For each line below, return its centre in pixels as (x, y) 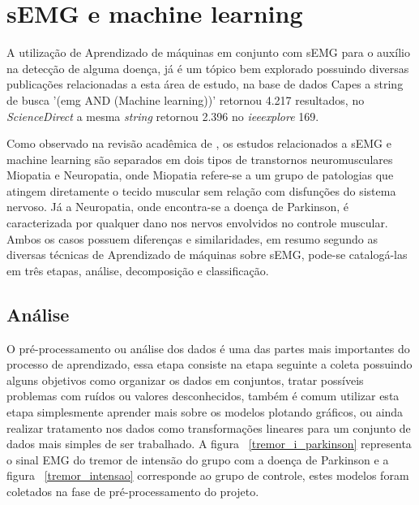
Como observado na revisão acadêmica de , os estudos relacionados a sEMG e (199, 143)
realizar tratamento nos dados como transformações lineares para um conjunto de (209, 427)
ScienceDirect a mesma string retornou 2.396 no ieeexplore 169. (163, 116)
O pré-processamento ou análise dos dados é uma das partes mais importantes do (208, 348)
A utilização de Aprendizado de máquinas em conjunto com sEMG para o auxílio (208, 52)
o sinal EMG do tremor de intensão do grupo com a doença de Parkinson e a (198, 459)
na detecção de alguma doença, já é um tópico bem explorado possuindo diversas (208, 68)
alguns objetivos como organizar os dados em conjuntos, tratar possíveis (185, 380)
